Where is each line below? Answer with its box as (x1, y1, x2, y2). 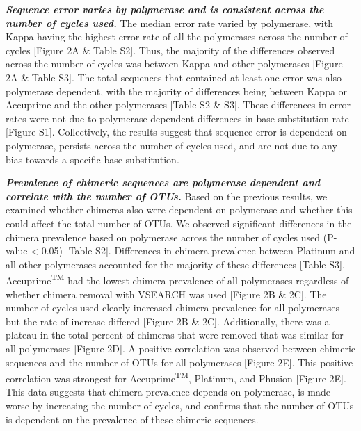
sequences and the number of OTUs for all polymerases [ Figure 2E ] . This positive (6, 355, 353, 369)
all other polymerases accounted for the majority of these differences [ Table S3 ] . (6, 257, 345, 271)
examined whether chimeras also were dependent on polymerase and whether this (6, 202, 353, 217)
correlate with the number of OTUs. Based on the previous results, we (6, 188, 328, 203)
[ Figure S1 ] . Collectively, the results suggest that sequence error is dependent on (6, 124, 347, 139)
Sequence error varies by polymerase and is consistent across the (6, 2, 324, 16)
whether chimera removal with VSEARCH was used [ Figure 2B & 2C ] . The (6, 286, 327, 301)
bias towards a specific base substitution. (6, 152, 179, 166)
